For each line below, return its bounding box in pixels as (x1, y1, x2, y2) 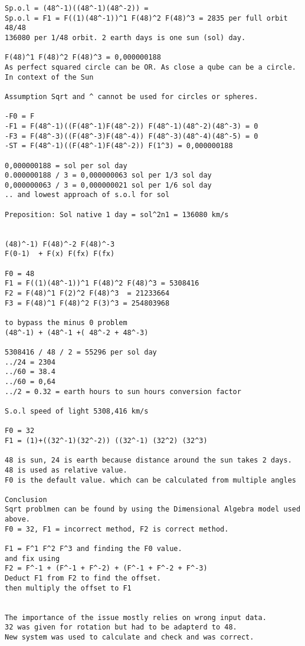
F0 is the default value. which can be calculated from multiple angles (5, 476, 296, 484)
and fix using (5, 554, 60, 563)
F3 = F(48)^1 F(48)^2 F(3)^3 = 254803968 (5, 299, 170, 307)
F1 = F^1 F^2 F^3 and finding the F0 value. (5, 545, 182, 553)
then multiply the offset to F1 (5, 583, 132, 592)
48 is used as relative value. (5, 465, 127, 474)
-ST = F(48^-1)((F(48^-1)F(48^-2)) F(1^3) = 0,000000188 (5, 142, 233, 150)
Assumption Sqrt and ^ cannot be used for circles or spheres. (5, 92, 258, 101)
